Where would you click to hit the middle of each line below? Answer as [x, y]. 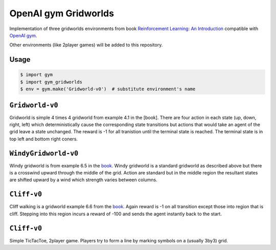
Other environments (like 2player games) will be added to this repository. [86, 45]
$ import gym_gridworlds [51, 82]
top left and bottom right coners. [44, 139]
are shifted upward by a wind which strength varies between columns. [84, 180]
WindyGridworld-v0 [44, 153]
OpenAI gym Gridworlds [62, 13]
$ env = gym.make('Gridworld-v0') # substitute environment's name [108, 89]
